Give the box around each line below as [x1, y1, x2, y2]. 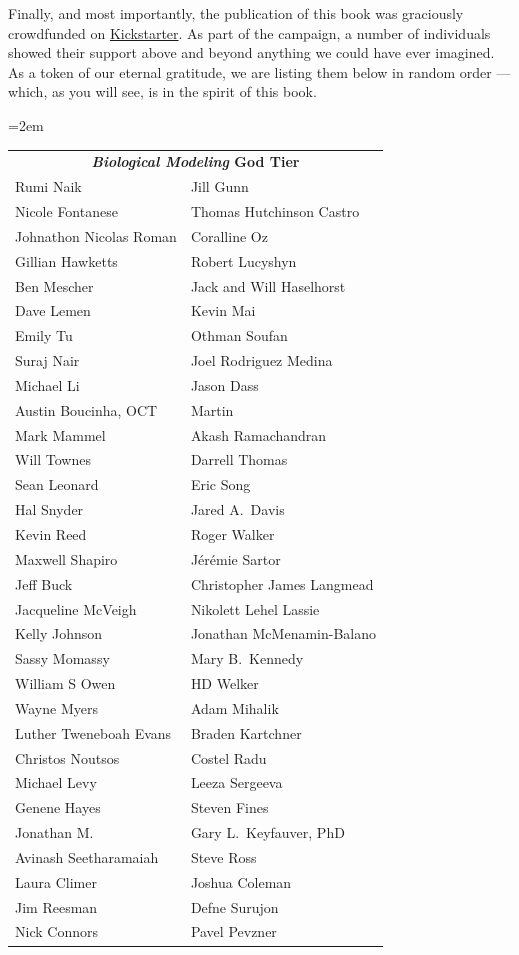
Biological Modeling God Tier [91, 151, 300, 172]
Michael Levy [15, 772, 97, 793]
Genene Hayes [15, 797, 101, 818]
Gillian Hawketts [15, 250, 118, 271]
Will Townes [15, 449, 91, 470]
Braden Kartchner [190, 722, 302, 743]
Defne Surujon [190, 896, 279, 917]
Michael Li [15, 374, 80, 395]
